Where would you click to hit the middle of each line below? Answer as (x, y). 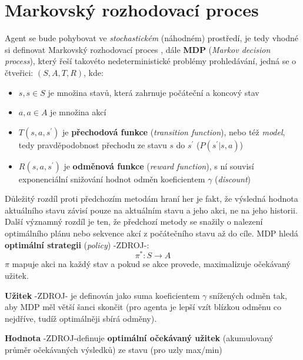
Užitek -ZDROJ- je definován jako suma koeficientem (102, 295)
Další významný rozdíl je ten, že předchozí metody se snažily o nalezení (134, 221)
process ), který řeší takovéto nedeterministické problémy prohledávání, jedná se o (151, 61)
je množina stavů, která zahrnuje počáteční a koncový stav (154, 92)
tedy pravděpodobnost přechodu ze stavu (93, 144)
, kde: (94, 72)
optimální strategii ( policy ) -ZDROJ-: (77, 244)
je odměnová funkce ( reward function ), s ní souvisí (159, 166)
